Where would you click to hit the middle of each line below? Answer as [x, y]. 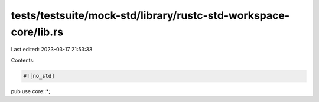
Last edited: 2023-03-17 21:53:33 [52, 50]
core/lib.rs [37, 32]
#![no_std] [39, 76]
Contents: [23, 60]
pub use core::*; [31, 91]
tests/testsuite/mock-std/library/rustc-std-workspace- [150, 15]
